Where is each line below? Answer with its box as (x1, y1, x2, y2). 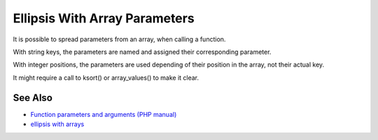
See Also (13, 92, 52, 104)
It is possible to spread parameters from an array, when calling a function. (13, 35, 226, 43)
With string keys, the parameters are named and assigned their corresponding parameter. (13, 48, 272, 56)
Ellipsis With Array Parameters (13, 10, 195, 26)
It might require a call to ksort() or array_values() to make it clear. (13, 73, 199, 82)
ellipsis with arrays (30, 120, 85, 129)
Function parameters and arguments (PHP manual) (30, 110, 177, 118)
